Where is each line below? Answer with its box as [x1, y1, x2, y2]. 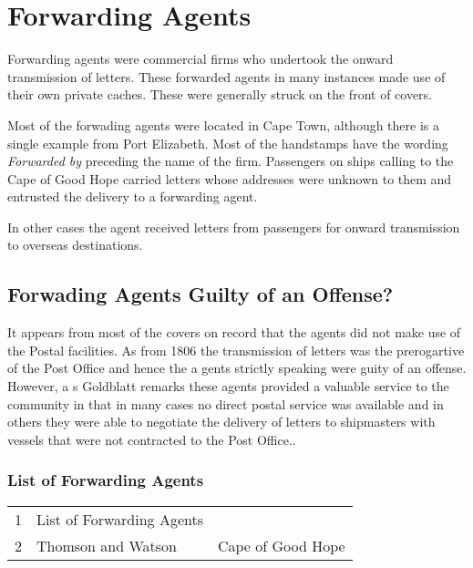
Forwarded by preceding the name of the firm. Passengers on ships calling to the [7, 151, 454, 170]
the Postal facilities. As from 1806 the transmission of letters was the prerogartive [7, 340, 465, 359]
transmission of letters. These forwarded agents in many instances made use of [7, 67, 446, 86]
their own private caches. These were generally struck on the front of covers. [7, 85, 433, 104]
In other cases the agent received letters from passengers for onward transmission [7, 217, 460, 236]
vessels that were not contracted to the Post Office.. [7, 429, 296, 449]
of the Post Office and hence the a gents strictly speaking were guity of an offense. [7, 358, 467, 377]
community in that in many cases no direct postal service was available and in [7, 394, 444, 413]
